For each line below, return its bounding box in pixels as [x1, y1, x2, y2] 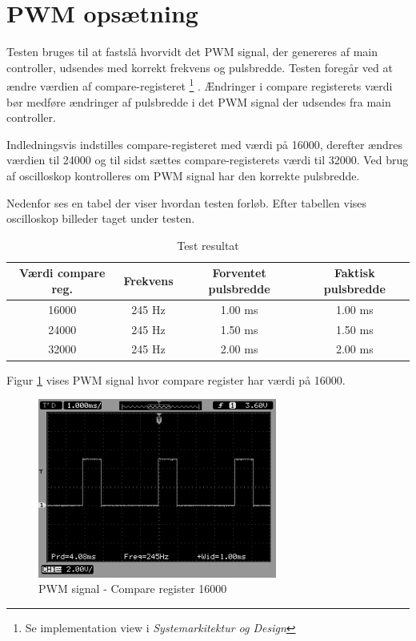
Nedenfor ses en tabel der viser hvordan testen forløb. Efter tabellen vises [6, 194, 367, 211]
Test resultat [177, 236, 239, 253]
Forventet [212, 264, 266, 281]
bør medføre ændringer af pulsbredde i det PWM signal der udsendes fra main [6, 93, 391, 110]
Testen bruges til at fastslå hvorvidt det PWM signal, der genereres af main [6, 43, 378, 60]
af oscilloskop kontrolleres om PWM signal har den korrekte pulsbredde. [6, 167, 360, 183]
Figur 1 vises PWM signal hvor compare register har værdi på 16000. [6, 371, 346, 388]
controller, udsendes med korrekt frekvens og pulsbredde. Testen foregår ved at [6, 58, 393, 75]
